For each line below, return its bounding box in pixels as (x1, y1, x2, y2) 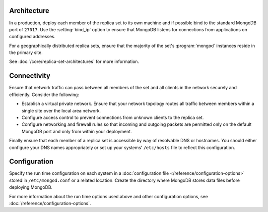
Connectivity (9, 72, 51, 80)
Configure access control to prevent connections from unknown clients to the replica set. (21, 114, 204, 120)
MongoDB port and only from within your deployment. (21, 128, 132, 134)
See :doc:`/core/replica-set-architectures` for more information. (9, 58, 139, 64)
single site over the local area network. (21, 107, 101, 113)
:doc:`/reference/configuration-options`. (9, 200, 91, 206)
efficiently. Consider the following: (9, 92, 79, 98)
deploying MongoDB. (9, 184, 53, 190)
